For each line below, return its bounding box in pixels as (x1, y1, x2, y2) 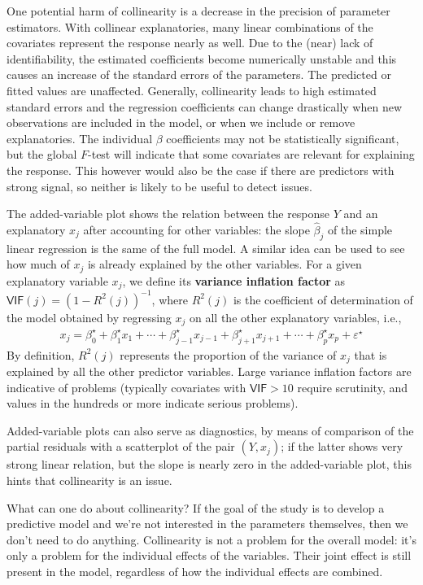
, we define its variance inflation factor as (122, 272, 346, 289)
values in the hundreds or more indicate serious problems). (7, 395, 299, 412)
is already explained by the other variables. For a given (87, 255, 362, 273)
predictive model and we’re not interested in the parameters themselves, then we (7, 515, 408, 532)
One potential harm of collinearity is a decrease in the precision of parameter (7, 2, 390, 19)
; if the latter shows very (281, 438, 403, 455)
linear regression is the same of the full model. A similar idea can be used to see (7, 239, 405, 256)
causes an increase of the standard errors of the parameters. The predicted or (7, 66, 391, 83)
